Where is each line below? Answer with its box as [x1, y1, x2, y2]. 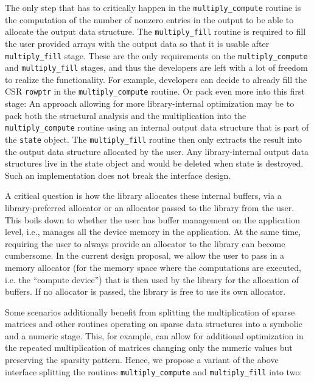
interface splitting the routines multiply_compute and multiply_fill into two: [5, 365, 302, 378]
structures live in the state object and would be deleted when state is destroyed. [5, 157, 304, 170]
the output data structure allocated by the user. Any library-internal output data [5, 145, 309, 157]
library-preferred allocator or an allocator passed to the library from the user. [5, 201, 295, 214]
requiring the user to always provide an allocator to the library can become [5, 237, 285, 250]
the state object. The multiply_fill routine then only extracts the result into [5, 132, 302, 145]
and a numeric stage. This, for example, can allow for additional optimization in [5, 329, 304, 342]
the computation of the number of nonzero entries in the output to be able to [5, 13, 294, 26]
